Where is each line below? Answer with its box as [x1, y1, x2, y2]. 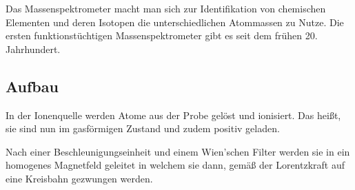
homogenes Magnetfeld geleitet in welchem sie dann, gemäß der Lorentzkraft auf [6, 158, 345, 172]
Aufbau [6, 75, 59, 96]
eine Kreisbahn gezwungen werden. [6, 171, 153, 185]
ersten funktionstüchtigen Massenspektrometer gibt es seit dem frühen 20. [6, 28, 318, 43]
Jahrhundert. [6, 41, 61, 56]
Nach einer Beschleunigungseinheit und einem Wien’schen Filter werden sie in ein [6, 144, 350, 158]
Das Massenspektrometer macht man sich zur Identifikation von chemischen [6, 1, 326, 15]
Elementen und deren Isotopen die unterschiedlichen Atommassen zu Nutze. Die [6, 14, 344, 29]
